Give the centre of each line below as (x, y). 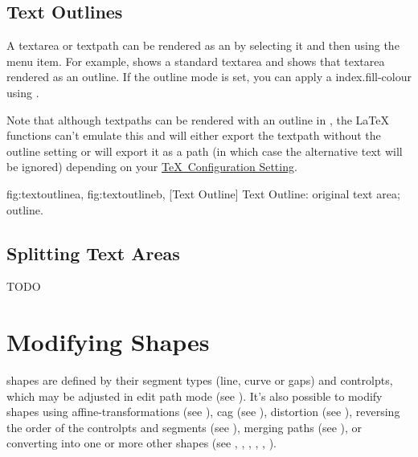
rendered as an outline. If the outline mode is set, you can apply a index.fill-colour (209, 77)
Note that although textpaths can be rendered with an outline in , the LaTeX (198, 119)
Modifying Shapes (108, 342)
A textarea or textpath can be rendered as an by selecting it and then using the (203, 45)
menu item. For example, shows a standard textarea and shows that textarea (196, 61)
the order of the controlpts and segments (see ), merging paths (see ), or (184, 427)
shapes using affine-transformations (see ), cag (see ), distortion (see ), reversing (203, 412)
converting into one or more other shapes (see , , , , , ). (141, 443)
